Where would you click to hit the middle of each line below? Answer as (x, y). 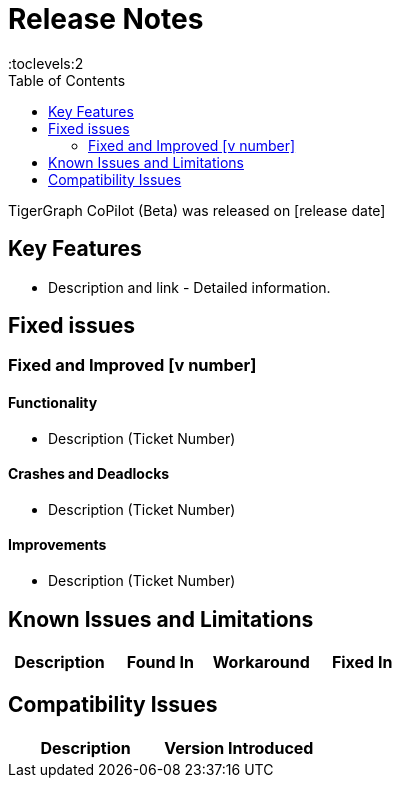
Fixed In (362, 661)
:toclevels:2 (46, 63)
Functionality (53, 403)
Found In (160, 661)
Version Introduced (239, 747)
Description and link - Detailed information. (189, 287)
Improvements (57, 545)
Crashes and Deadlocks (89, 474)
